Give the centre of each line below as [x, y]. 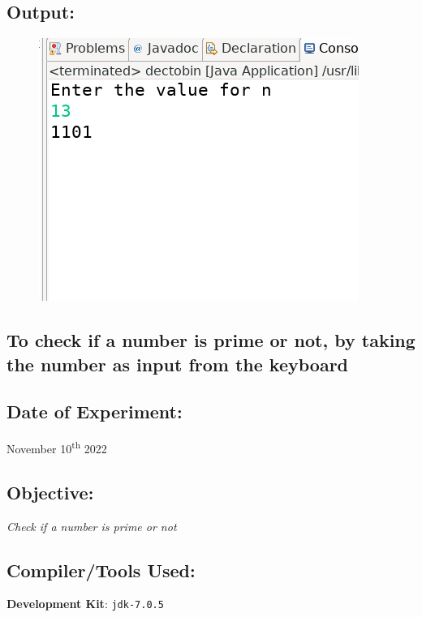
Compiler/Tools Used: [101, 570]
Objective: [50, 492]
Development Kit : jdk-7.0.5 [85, 604]
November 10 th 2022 [57, 447]
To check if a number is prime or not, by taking [211, 340]
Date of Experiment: [95, 411]
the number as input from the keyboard [178, 364]
